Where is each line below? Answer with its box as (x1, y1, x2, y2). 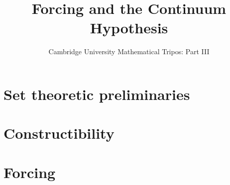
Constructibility (3, 123, 115, 143)
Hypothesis (90, 17, 168, 38)
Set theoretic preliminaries (3, 84, 190, 104)
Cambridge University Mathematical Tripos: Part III (48, 46, 210, 57)
